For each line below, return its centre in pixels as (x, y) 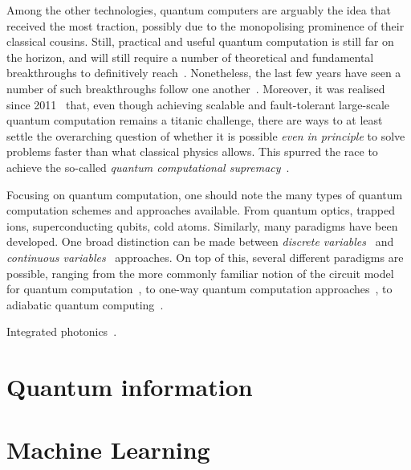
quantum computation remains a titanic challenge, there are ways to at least (195, 120)
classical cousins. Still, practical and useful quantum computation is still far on (200, 41)
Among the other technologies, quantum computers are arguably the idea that (199, 10)
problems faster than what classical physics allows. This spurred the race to (192, 151)
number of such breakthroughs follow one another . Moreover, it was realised (196, 88)
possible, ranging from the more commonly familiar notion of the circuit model (200, 273)
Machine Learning (108, 450)
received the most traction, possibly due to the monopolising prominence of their (205, 25)
